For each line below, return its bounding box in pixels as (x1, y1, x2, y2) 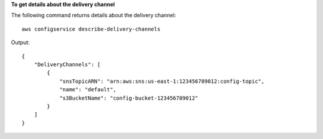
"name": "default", (59, 87, 117, 93)
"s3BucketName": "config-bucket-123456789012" (59, 94, 199, 101)
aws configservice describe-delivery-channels (22, 26, 161, 32)
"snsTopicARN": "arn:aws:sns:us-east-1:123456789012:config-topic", (59, 78, 265, 85)
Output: (11, 39, 30, 46)
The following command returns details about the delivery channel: (11, 12, 176, 19)
